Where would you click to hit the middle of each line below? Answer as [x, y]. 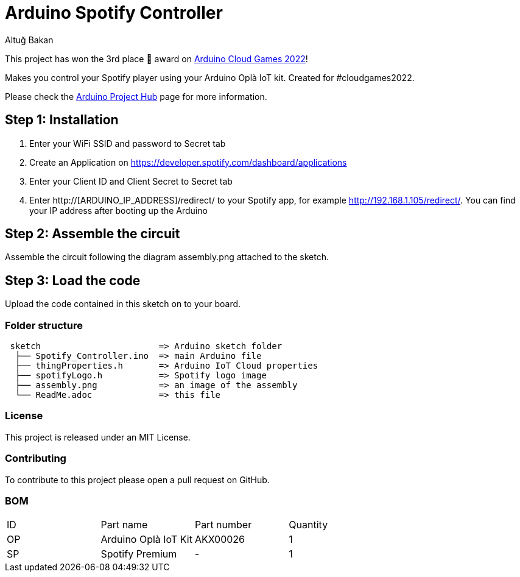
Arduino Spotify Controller [114, 13]
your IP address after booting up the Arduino [118, 210]
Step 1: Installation [62, 120]
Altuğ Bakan [29, 40]
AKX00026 [220, 540]
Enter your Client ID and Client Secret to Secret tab [131, 181]
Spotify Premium [139, 554]
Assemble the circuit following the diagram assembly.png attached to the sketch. [167, 257]
